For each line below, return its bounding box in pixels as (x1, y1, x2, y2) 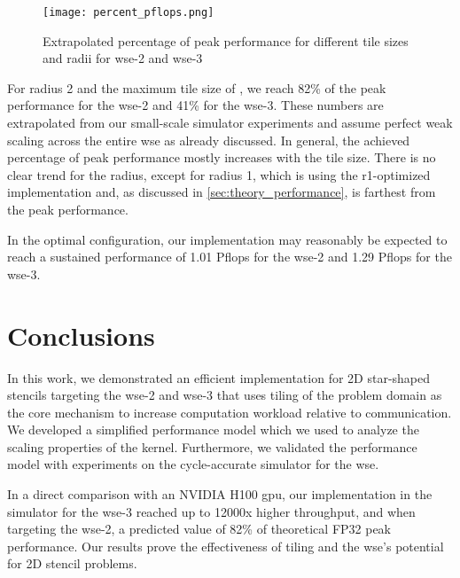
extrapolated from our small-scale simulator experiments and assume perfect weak (7, 113, 453, 132)
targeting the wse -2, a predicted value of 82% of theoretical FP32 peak (7, 519, 392, 538)
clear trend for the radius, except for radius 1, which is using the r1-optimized (7, 165, 431, 184)
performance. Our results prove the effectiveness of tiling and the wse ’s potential (7, 536, 444, 555)
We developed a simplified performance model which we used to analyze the (7, 420, 419, 439)
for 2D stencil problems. (7, 554, 137, 573)
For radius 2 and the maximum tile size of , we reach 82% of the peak (7, 78, 386, 97)
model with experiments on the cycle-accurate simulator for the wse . (7, 455, 379, 473)
